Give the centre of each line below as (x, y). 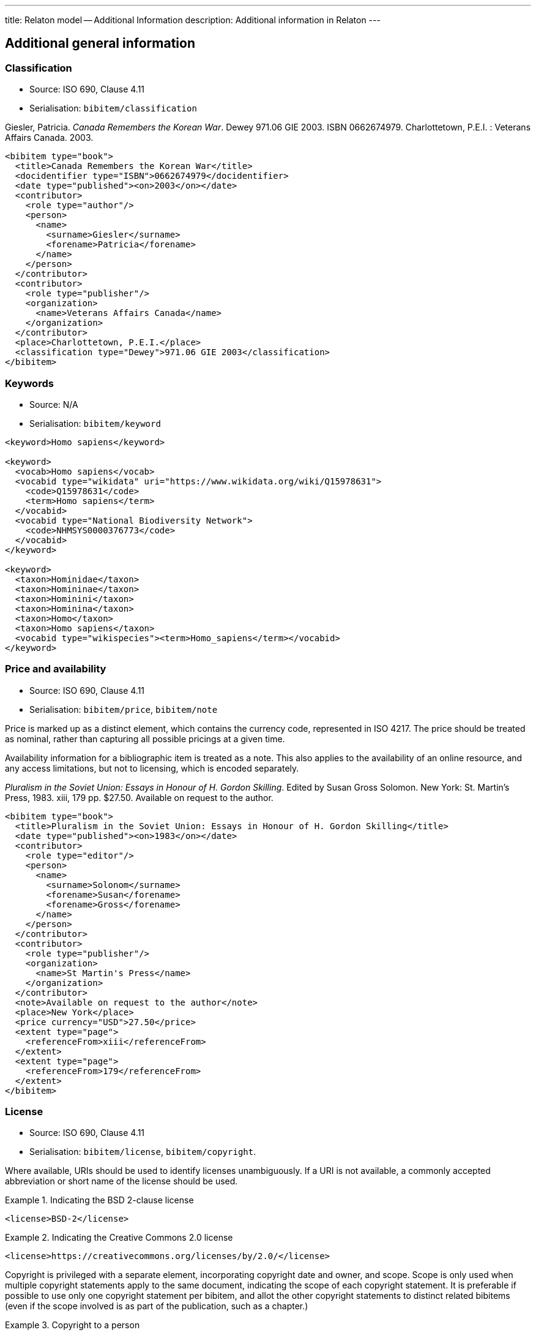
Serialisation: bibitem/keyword (95, 423)
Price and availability (56, 669)
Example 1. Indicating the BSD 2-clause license (99, 1200)
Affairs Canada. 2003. (49, 138)
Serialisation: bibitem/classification (113, 108)
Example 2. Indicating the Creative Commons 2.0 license (119, 1238)
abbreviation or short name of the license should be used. (121, 1181)
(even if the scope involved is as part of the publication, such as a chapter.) (157, 1306)
